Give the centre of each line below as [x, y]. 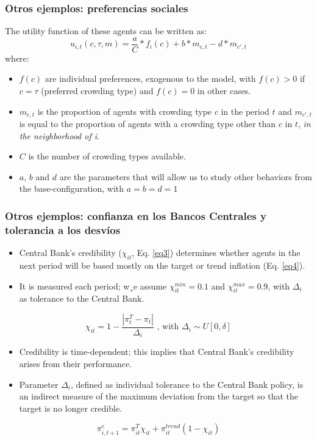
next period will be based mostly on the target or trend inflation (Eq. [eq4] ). [162, 265]
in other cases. [224, 91]
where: [17, 58]
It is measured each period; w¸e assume [93, 286]
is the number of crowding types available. [107, 156]
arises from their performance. [76, 364]
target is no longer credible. [70, 408]
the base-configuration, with [72, 188]
